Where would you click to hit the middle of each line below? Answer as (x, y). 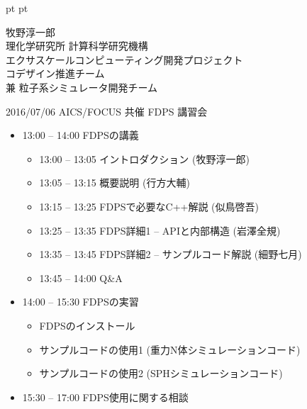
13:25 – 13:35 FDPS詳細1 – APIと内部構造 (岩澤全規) (160, 230)
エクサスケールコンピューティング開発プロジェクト (124, 59)
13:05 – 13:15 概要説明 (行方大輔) (115, 183)
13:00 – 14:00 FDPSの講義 (80, 135)
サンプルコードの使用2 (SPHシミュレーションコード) (161, 373)
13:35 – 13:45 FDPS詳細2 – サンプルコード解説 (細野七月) (171, 254)
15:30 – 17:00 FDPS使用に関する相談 (105, 397)
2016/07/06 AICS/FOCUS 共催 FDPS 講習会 (107, 111)
